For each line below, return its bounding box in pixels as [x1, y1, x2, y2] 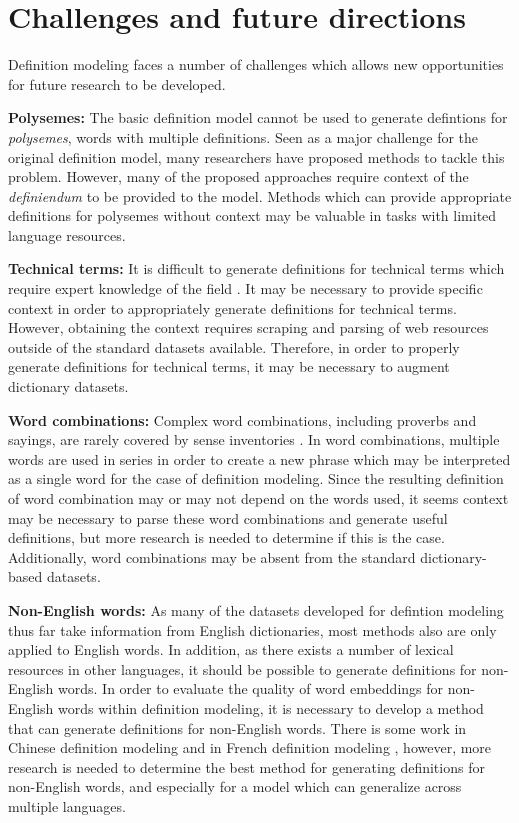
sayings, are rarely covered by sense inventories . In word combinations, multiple [8, 429, 500, 450]
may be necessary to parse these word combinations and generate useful [8, 507, 448, 528]
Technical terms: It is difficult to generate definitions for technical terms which [8, 258, 505, 279]
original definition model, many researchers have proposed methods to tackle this [8, 146, 505, 167]
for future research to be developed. [8, 73, 226, 94]
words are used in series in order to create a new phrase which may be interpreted [8, 448, 511, 469]
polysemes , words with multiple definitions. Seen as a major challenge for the [8, 126, 479, 147]
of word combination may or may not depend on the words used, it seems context [8, 488, 509, 508]
